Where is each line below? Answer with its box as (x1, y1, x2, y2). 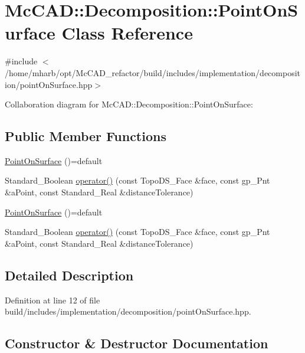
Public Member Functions (5, 127, 166, 145)
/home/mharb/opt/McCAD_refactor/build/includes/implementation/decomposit (5, 66, 301, 79)
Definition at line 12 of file (5, 293, 100, 306)
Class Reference (61, 21, 193, 45)
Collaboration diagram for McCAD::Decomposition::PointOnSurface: (5, 98, 253, 110)
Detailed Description (5, 266, 134, 284)
